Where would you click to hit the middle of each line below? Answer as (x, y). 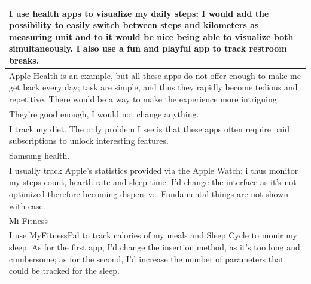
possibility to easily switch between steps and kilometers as (134, 25)
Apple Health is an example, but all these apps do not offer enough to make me (155, 75)
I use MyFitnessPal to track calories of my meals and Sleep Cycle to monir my (153, 235)
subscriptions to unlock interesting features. (89, 141)
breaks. (24, 60)
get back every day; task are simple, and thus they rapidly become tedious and (153, 87)
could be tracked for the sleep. (64, 271)
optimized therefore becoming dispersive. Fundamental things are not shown (149, 194)
